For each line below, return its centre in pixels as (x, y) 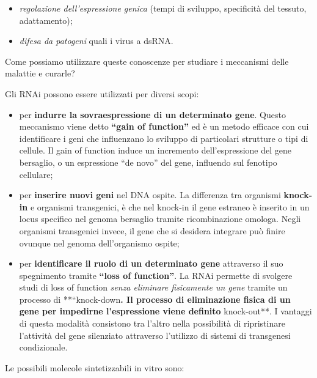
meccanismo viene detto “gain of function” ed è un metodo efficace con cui (164, 126)
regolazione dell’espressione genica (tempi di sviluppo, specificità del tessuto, (163, 8)
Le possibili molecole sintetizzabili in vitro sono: (95, 367)
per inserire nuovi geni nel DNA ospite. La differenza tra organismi (150, 195)
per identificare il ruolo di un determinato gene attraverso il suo (151, 263)
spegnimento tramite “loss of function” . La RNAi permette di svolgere (156, 275)
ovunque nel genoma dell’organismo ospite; (99, 243)
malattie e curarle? (40, 73)
